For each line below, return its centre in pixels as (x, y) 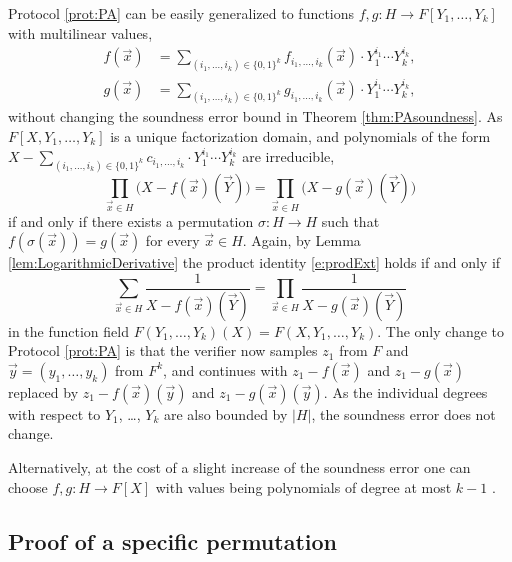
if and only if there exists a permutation (131, 220)
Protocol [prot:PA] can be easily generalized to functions (181, 13)
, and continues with (225, 369)
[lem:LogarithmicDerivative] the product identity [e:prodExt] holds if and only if (254, 262)
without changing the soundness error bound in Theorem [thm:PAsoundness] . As (255, 116)
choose (28, 486)
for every (172, 240)
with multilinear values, (80, 32)
